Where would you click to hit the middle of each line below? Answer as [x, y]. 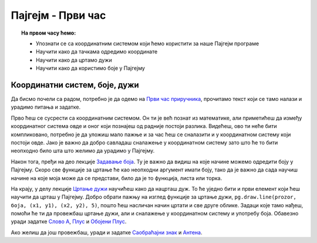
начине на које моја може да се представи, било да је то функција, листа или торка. [117, 178]
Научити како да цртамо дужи [74, 60]
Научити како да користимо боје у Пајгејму [90, 68]
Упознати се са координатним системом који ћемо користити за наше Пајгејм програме [148, 43]
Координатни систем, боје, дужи [75, 85]
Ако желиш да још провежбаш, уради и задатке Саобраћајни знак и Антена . [107, 232]
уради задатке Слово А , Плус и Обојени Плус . [69, 222]
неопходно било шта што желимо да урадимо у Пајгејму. [83, 151]
